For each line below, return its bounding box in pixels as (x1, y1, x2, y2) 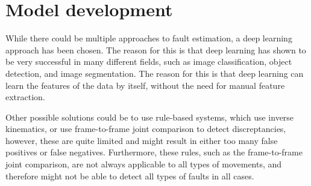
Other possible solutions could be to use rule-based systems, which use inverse (5, 110, 294, 123)
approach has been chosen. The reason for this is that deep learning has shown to (5, 43, 306, 56)
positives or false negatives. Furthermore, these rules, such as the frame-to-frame (5, 146, 303, 158)
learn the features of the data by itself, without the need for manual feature (5, 79, 285, 91)
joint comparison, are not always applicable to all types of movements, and (5, 158, 282, 170)
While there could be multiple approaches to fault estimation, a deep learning (5, 32, 292, 44)
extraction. (5, 91, 45, 103)
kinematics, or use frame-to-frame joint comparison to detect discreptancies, (5, 122, 286, 135)
